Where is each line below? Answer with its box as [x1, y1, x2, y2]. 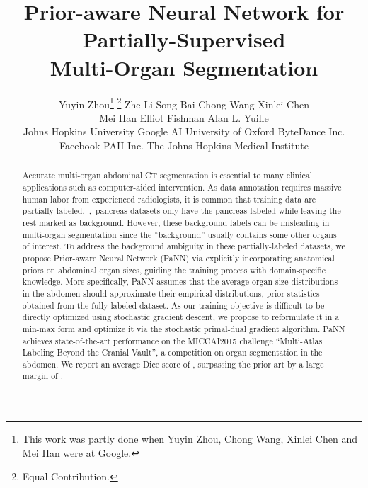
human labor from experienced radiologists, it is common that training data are [22, 193, 316, 205]
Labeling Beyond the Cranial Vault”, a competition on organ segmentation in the [22, 346, 323, 358]
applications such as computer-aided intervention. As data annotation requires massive [22, 181, 342, 193]
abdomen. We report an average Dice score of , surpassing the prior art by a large [22, 358, 324, 370]
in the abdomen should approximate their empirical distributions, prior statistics [22, 287, 320, 299]
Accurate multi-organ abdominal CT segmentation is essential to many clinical [22, 169, 313, 181]
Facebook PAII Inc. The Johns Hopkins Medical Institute [59, 137, 309, 152]
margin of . [22, 370, 63, 382]
